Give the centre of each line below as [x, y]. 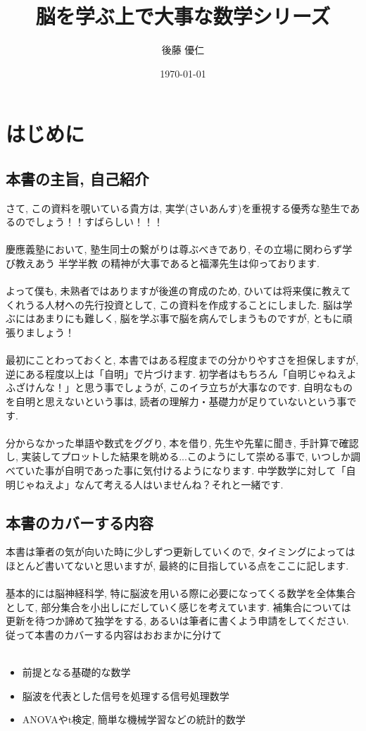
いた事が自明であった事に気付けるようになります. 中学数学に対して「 [185, 470]
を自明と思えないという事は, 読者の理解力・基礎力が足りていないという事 [176, 401]
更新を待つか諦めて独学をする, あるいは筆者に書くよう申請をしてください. [177, 621]
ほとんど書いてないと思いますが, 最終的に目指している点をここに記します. [177, 565]
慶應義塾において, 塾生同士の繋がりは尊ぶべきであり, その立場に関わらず [174, 249]
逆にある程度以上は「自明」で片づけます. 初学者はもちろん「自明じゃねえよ [181, 373]
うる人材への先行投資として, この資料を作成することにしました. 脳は [184, 304]
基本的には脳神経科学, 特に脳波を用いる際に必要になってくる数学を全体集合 [181, 593]
